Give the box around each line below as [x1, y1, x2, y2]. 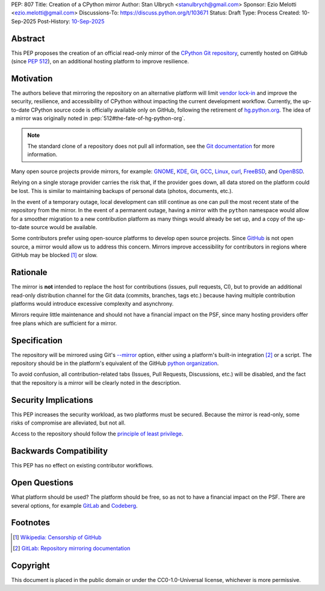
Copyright [11, 560, 51, 570]
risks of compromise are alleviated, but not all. [11, 419, 126, 426]
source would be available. [31, 224, 97, 231]
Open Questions [11, 478, 73, 488]
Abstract [11, 33, 45, 43]
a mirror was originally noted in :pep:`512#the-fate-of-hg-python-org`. [11, 115, 186, 122]
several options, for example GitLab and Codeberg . [11, 502, 138, 509]
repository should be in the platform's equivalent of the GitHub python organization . [11, 359, 219, 367]
